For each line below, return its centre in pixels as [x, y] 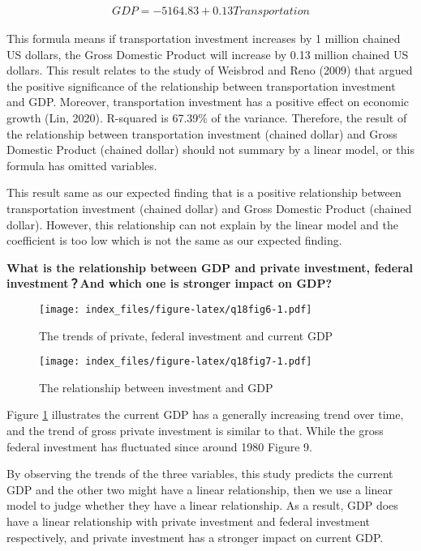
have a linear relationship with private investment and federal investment [188, 521]
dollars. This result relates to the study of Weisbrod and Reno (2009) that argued [210, 70]
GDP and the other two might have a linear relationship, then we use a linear [200, 489]
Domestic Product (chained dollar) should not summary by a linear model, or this [210, 149]
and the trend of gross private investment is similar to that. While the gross [195, 431]
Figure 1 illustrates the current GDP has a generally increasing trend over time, [205, 414]
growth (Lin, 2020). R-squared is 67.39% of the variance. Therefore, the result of [207, 117]
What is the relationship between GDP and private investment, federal [210, 267]
